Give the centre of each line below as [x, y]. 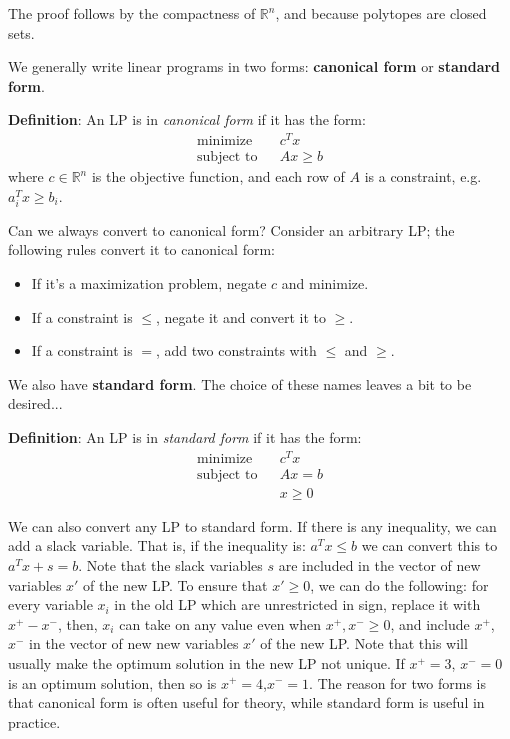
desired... [35, 403]
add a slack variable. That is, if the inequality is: [157, 545]
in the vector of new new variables [134, 643]
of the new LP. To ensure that [175, 584]
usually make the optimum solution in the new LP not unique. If [206, 662]
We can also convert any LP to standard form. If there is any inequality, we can [252, 525]
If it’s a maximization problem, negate [149, 283]
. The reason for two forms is [397, 682]
